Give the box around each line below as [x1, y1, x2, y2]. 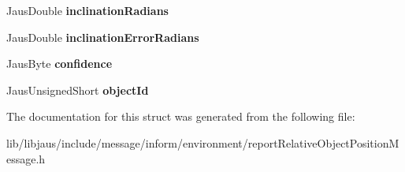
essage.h [6, 150, 46, 166]
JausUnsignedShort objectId [6, 81, 149, 98]
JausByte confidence [6, 55, 113, 72]
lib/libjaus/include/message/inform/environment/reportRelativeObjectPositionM [6, 134, 399, 151]
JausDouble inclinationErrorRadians [6, 28, 199, 45]
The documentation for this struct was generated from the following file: [6, 108, 355, 125]
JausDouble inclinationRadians [6, 2, 169, 18]
